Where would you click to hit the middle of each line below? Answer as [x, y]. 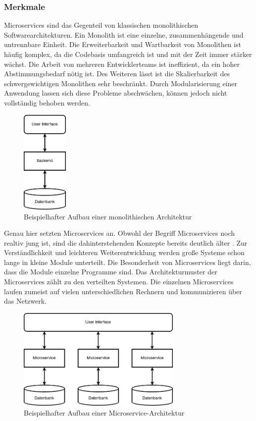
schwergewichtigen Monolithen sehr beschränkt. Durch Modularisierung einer [121, 83]
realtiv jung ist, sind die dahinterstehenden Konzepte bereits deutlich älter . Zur [126, 242]
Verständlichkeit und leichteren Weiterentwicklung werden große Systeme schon [124, 252]
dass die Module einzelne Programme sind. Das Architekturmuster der [111, 272]
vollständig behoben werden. [47, 102]
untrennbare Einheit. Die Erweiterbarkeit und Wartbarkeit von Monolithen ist [123, 44]
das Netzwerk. [26, 301]
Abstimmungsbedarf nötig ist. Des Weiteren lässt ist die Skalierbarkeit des [117, 74]
